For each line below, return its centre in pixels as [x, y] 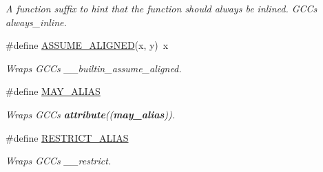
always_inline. [36, 22]
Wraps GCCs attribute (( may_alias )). [91, 114]
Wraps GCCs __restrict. [59, 161]
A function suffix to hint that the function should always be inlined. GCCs [161, 8]
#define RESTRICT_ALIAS [67, 137]
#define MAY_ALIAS [53, 91]
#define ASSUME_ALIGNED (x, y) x [87, 45]
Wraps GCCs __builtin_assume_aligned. [94, 68]
